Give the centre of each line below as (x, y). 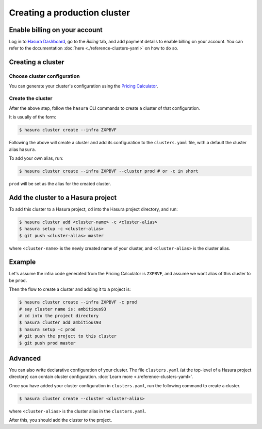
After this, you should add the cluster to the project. (60, 420)
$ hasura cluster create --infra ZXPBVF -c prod (78, 302)
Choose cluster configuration (44, 76)
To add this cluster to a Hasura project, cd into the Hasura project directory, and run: (93, 209)
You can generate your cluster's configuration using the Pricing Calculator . (83, 86)
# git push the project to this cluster (68, 336)
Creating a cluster (37, 62)
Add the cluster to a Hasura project (63, 197)
